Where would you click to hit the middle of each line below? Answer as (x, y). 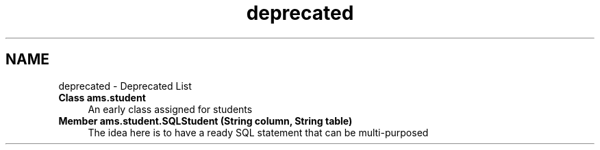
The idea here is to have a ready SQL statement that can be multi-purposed (258, 132)
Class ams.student (102, 97)
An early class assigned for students (170, 109)
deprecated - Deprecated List (125, 86)
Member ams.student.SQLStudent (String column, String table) (205, 121)
